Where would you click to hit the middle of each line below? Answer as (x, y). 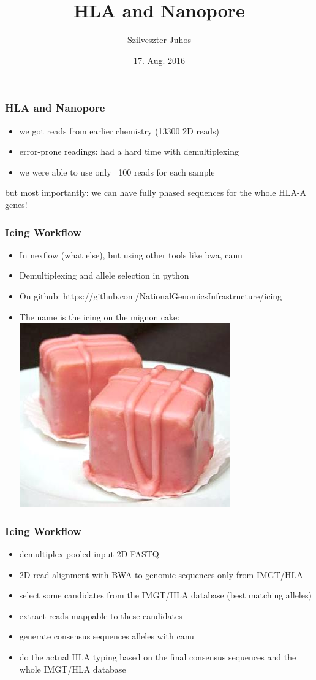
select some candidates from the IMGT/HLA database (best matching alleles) (165, 595)
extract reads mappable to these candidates (101, 615)
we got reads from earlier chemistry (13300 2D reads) (119, 130)
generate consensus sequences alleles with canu (107, 636)
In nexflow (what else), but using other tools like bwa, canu (131, 254)
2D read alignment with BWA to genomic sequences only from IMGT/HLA (161, 574)
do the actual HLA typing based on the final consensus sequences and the (158, 656)
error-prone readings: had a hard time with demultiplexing (129, 151)
